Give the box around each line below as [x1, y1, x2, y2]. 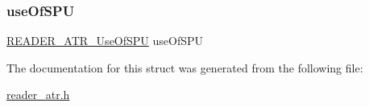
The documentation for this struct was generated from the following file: [6, 59, 363, 76]
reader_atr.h [6, 86, 70, 103]
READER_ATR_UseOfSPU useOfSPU [6, 32, 204, 49]
